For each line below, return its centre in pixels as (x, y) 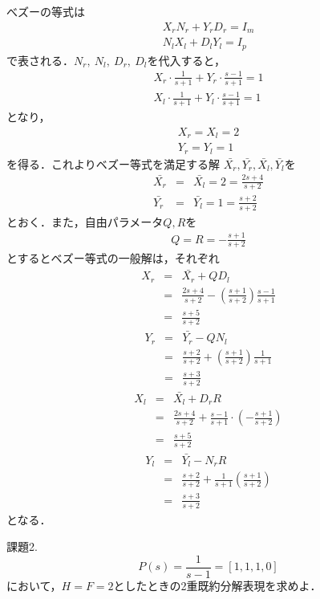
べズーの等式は (46, 12)
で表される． (40, 60)
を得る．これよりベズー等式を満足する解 (113, 163)
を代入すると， (186, 60)
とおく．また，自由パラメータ (85, 221)
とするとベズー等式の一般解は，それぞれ (113, 258)
